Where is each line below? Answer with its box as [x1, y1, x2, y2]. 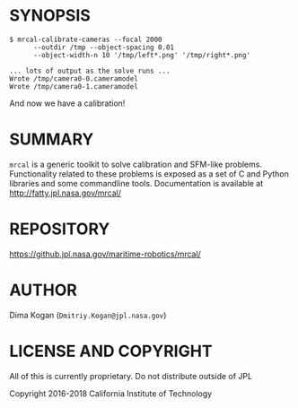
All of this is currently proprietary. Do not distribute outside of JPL [9, 370, 253, 381]
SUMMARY [9, 129, 94, 150]
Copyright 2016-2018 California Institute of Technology [9, 387, 213, 399]
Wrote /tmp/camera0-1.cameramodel [9, 82, 139, 91]
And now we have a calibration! [9, 98, 126, 109]
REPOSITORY [9, 219, 110, 239]
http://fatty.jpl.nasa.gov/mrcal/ [9, 187, 122, 198]
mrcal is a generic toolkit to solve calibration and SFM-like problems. [9, 159, 263, 169]
